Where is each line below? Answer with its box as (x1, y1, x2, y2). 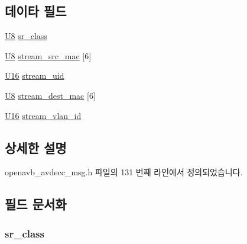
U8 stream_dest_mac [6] (5, 89, 96, 101)
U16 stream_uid (5, 69, 64, 82)
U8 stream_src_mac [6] (5, 49, 92, 62)
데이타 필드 (5, 2, 67, 20)
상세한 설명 (5, 138, 67, 156)
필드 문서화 (5, 195, 67, 213)
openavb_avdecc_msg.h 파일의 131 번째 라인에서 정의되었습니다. (5, 166, 243, 178)
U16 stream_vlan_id (5, 109, 82, 121)
